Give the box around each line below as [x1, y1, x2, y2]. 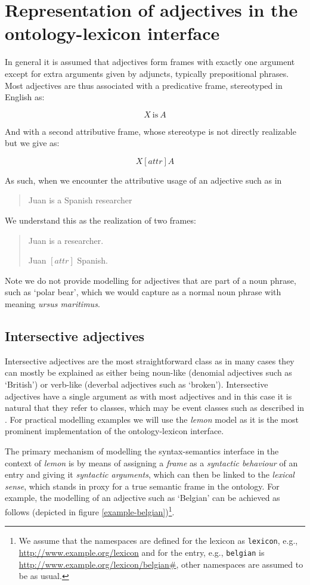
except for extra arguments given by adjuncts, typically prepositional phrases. [5, 67, 289, 79]
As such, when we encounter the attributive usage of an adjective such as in [5, 174, 282, 186]
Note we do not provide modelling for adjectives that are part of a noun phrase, [5, 274, 296, 286]
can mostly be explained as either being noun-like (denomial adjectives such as [5, 366, 292, 379]
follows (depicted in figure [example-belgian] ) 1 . [5, 503, 175, 518]
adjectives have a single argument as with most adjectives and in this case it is [5, 389, 292, 402]
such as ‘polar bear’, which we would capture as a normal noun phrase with [5, 286, 281, 298]
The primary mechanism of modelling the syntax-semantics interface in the [5, 444, 279, 457]
